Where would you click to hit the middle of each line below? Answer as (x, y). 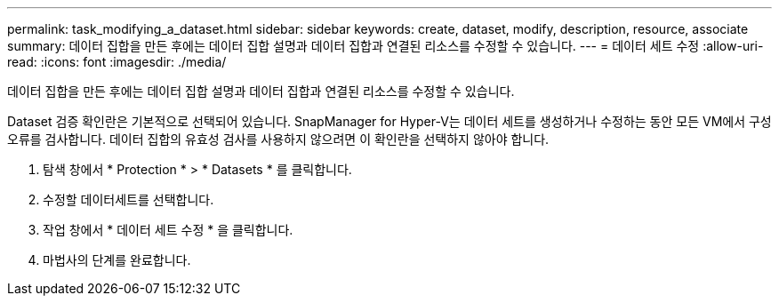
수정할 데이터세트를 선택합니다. (128, 199)
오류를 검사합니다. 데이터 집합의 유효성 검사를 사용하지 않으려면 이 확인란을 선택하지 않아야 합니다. (278, 139)
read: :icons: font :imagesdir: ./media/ (117, 62)
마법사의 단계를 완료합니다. (117, 260)
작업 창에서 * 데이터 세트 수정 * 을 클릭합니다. (168, 230)
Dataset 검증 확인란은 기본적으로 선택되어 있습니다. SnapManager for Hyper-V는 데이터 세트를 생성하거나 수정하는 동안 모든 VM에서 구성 (389, 121)
